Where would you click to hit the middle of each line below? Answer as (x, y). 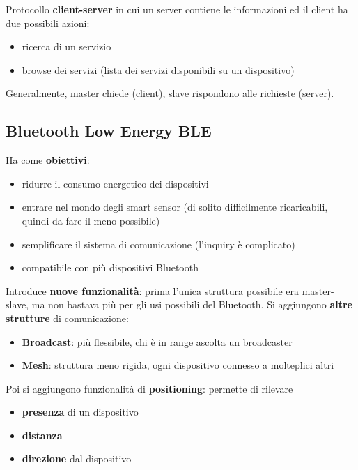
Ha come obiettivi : (48, 160)
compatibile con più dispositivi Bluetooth (110, 267)
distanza (42, 435)
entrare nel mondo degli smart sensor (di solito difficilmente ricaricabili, (175, 207)
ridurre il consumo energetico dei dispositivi (115, 183)
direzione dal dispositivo (77, 458)
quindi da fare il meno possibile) (91, 220)
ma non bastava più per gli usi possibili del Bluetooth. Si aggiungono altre (192, 304)
